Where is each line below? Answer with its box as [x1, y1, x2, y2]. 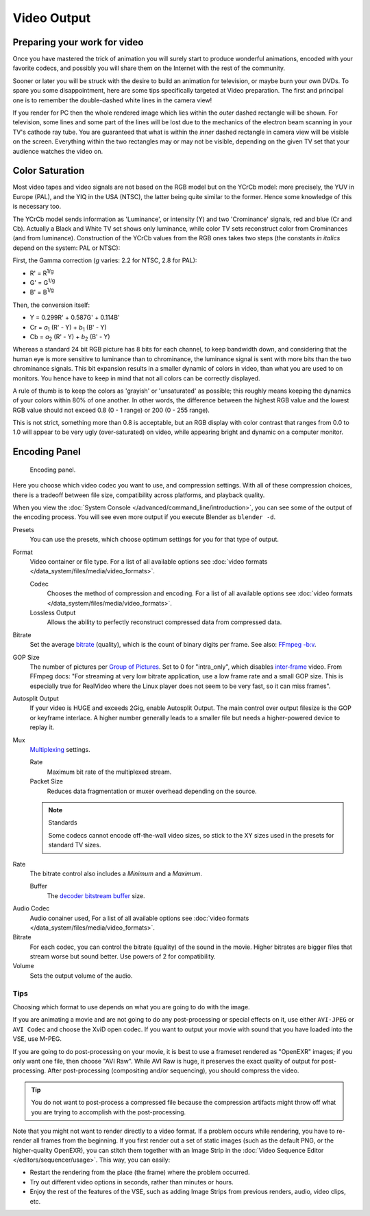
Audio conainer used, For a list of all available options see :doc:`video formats [29, 914, 249, 922]
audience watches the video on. [12, 147, 103, 155]
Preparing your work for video [12, 36, 144, 48]
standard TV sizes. [48, 841, 101, 849]
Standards [48, 818, 78, 827]
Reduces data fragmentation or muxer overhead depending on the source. [47, 787, 257, 795]
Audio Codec [12, 904, 50, 913]
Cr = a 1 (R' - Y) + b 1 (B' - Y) [29, 323, 107, 333]
